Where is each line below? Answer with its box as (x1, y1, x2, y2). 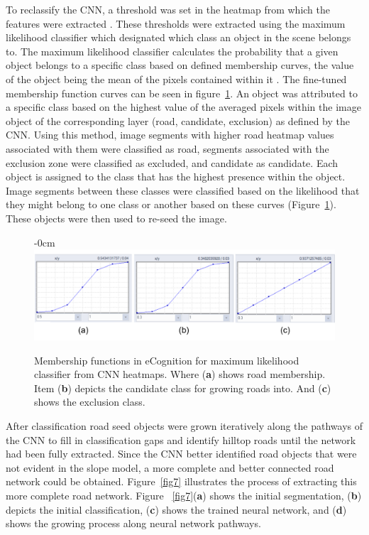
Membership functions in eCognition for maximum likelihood (34, 352, 299, 367)
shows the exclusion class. (34, 394, 145, 409)
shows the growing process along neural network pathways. (6, 516, 261, 531)
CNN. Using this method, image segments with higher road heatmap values (6, 127, 334, 142)
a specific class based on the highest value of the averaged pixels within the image (6, 99, 361, 114)
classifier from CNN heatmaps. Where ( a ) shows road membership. (34, 367, 326, 382)
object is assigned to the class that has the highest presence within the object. (6, 169, 346, 184)
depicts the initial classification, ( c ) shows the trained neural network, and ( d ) (6, 502, 347, 517)
